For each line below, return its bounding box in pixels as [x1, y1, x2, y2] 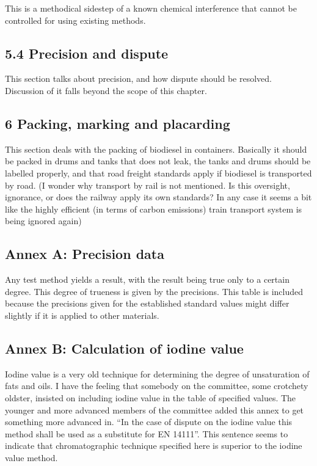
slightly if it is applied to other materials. [5, 308, 159, 321]
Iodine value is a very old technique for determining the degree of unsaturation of [5, 367, 310, 380]
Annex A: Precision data [5, 244, 164, 263]
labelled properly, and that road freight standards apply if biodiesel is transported [5, 166, 312, 179]
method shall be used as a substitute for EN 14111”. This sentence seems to [5, 427, 288, 440]
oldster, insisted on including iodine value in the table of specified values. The [5, 391, 296, 404]
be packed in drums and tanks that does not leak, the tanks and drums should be [5, 155, 311, 167]
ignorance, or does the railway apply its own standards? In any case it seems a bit [5, 191, 312, 203]
